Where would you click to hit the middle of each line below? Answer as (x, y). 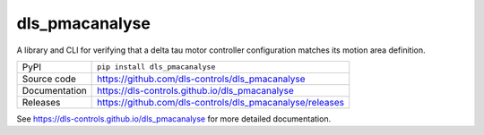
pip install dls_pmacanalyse (156, 67)
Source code (49, 79)
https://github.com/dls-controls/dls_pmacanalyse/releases (221, 102)
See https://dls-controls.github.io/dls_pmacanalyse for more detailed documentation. (174, 118)
